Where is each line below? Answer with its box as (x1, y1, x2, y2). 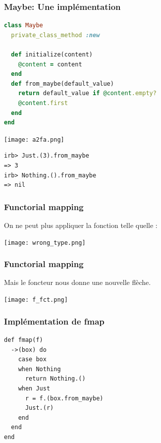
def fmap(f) (4, 336, 43, 343)
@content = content (18, 60, 82, 68)
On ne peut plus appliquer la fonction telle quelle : (4, 220, 158, 230)
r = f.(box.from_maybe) (25, 394, 104, 402)
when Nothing (18, 365, 61, 373)
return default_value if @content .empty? (18, 90, 157, 97)
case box (18, 356, 47, 363)
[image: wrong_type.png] (4, 239, 86, 246)
